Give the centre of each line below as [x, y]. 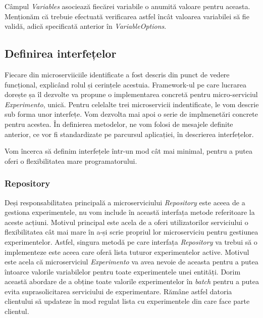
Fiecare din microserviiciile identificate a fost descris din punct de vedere [117, 74]
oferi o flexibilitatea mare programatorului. [71, 161]
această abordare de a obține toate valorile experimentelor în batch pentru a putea [132, 281]
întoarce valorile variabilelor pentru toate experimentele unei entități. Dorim [123, 271]
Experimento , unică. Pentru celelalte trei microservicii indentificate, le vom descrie [132, 104]
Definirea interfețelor [61, 53]
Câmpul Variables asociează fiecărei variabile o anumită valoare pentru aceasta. [127, 6]
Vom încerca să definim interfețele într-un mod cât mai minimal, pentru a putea [129, 151]
